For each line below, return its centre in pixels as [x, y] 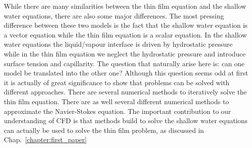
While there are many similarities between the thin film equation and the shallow [125, 6]
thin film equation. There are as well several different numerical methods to [117, 101]
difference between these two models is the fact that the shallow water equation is [126, 25]
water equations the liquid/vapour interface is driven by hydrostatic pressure [118, 44]
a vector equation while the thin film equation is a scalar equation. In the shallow [126, 34]
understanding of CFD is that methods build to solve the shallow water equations [126, 120]
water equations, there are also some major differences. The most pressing [114, 15]
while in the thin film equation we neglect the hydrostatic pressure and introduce [125, 53]
